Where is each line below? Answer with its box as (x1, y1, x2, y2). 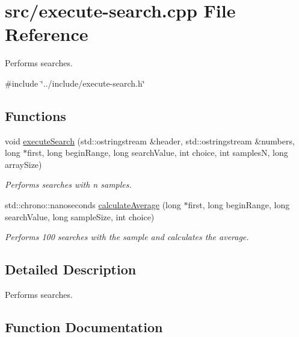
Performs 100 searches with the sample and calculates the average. (5, 230, 249, 243)
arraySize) (5, 158, 42, 170)
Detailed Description (5, 260, 137, 279)
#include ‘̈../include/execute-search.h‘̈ (5, 76, 145, 89)
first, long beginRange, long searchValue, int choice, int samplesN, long (27, 146, 288, 159)
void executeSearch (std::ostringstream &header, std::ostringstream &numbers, (5, 134, 295, 147)
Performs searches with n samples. (5, 178, 132, 191)
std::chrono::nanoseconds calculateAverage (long (5, 199, 181, 211)
